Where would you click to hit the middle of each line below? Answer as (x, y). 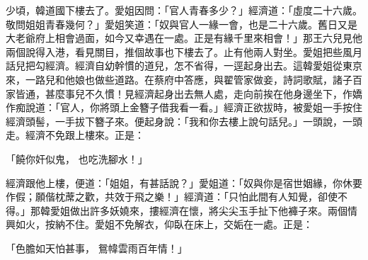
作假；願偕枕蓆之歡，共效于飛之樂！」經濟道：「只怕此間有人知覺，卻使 (172, 197)
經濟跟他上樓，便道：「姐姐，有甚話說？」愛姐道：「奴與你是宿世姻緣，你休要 (184, 182)
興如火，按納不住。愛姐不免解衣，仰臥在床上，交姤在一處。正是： (159, 224)
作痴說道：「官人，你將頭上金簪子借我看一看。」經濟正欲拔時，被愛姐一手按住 (184, 107)
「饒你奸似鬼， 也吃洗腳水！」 (77, 158)
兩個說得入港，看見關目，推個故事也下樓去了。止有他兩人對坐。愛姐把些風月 (184, 51)
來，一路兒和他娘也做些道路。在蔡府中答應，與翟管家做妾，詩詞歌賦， (169, 79)
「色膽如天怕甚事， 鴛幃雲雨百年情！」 (97, 248)
